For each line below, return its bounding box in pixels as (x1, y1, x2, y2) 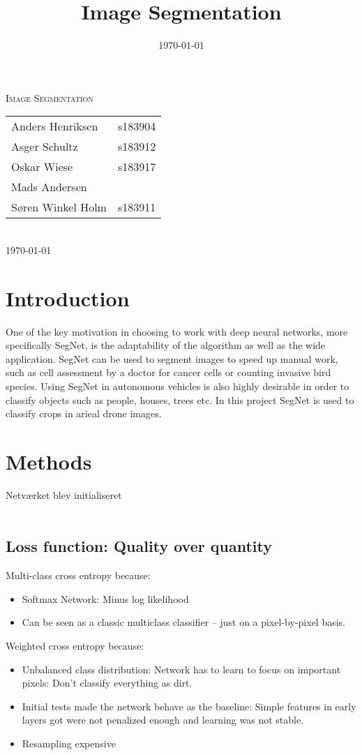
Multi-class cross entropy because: (6, 568, 151, 583)
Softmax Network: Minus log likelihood (22, 591, 189, 606)
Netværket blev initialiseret (6, 487, 122, 502)
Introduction (6, 283, 130, 312)
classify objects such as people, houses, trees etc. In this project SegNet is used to (6, 392, 354, 407)
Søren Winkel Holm (11, 199, 107, 216)
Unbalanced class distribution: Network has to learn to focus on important (22, 661, 341, 676)
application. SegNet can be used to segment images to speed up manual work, (6, 351, 338, 366)
